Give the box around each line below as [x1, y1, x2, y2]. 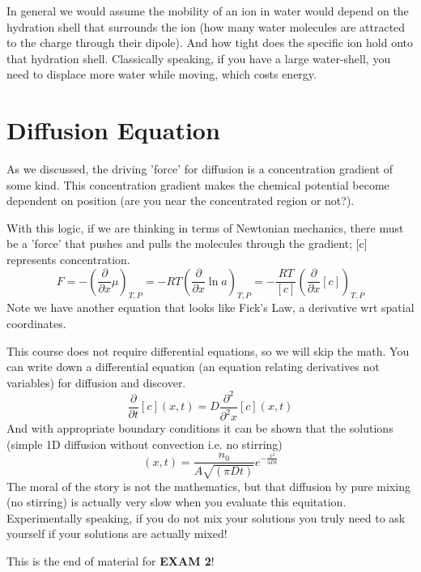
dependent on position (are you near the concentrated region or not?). [6, 192, 355, 209]
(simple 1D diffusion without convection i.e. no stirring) [6, 435, 283, 452]
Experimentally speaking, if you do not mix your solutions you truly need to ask [6, 509, 406, 526]
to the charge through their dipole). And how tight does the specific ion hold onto [6, 34, 413, 51]
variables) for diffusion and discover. [6, 374, 186, 391]
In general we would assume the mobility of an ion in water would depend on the [6, 2, 409, 19]
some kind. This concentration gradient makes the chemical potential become [6, 176, 389, 193]
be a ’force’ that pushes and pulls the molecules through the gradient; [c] [6, 235, 368, 252]
